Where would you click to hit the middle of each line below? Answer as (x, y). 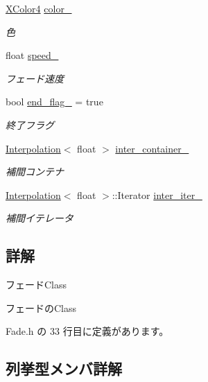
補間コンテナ (35, 172)
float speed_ (32, 55)
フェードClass (36, 285)
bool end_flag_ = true (54, 102)
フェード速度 (35, 78)
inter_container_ (152, 148)
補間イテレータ (40, 218)
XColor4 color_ (39, 8)
